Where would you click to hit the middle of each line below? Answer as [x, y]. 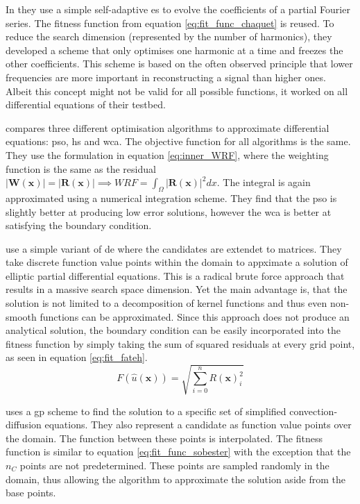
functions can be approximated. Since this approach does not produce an [195, 316]
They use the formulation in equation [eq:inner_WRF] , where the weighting [167, 154]
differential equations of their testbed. [86, 104]
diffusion [24, 425]
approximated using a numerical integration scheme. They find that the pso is [171, 198]
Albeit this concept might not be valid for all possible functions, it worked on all [177, 91]
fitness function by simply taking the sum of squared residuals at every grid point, [180, 343]
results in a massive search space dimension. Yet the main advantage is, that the [177, 289]
